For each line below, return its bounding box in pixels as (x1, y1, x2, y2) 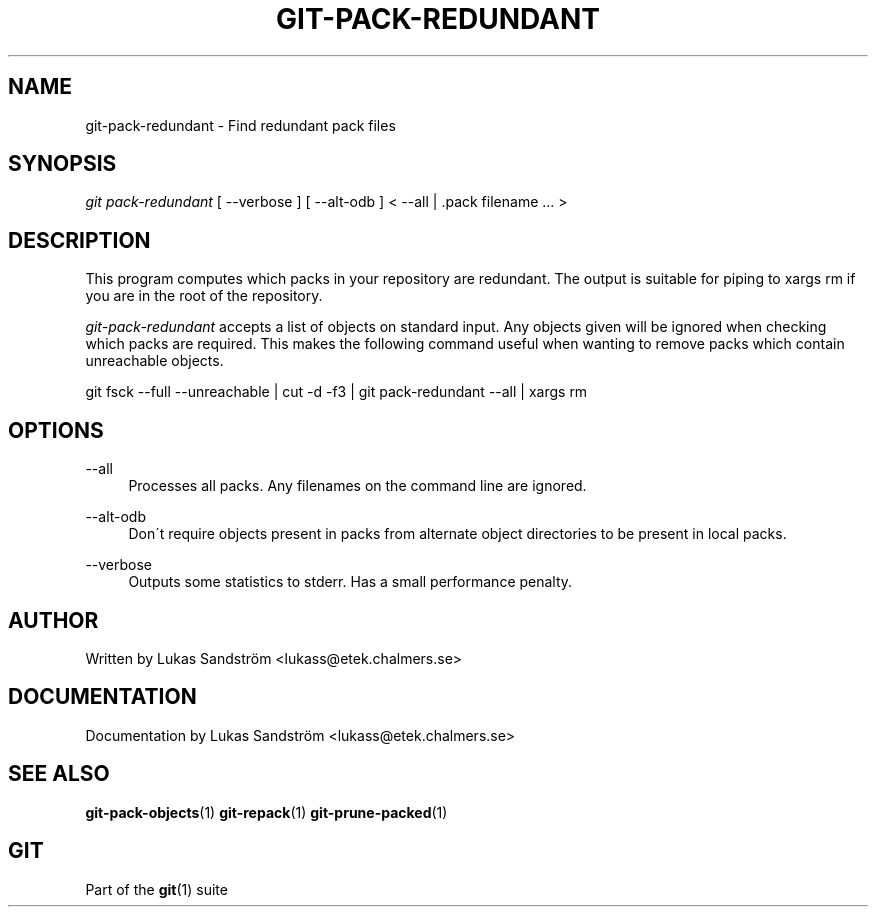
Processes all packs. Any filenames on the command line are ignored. (128, 477, 587, 495)
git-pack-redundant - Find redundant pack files (85, 116, 396, 134)
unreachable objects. (85, 352, 224, 370)
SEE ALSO (8, 761, 110, 787)
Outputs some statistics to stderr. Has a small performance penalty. (128, 573, 573, 591)
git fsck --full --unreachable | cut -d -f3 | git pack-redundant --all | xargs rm (85, 383, 588, 401)
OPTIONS (8, 417, 104, 443)
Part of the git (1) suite (85, 880, 228, 898)
